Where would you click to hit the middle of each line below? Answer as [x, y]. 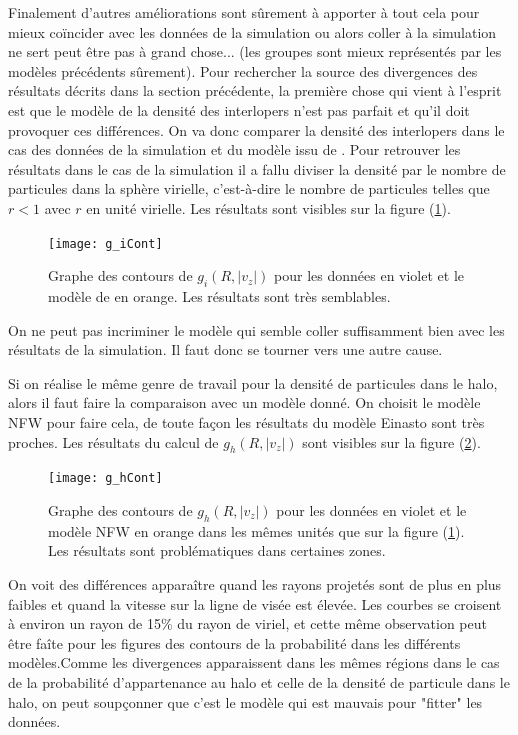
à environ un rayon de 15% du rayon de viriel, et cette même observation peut [247, 623]
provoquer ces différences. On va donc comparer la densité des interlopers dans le [256, 129]
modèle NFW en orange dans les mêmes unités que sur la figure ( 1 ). [256, 530]
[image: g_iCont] [105, 243]
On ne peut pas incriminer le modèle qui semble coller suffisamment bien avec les [256, 329]
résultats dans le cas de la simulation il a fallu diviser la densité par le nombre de [257, 168]
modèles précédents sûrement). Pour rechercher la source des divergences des [243, 70]
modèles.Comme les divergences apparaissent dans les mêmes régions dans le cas [254, 662]
